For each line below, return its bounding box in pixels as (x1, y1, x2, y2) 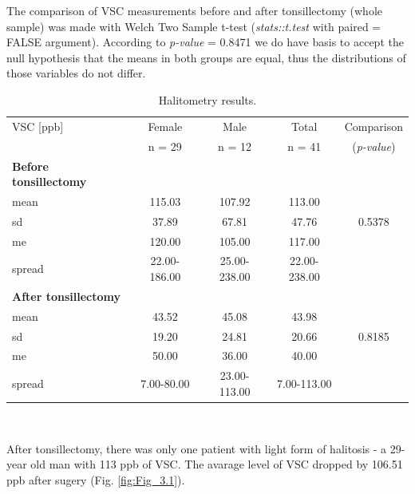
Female (148, 117, 183, 134)
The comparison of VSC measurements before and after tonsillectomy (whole (6, 2, 382, 18)
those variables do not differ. (6, 65, 146, 81)
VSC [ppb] (12, 117, 64, 134)
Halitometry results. (158, 91, 257, 108)
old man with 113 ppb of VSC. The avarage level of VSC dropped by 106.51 (30, 456, 403, 472)
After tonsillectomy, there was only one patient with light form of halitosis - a (6, 440, 387, 456)
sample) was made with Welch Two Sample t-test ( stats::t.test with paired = (6, 18, 381, 34)
